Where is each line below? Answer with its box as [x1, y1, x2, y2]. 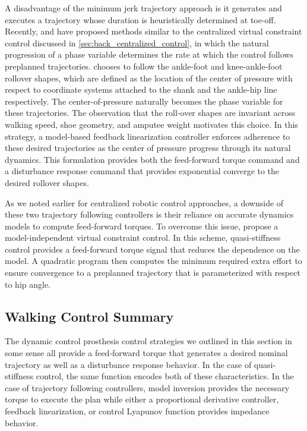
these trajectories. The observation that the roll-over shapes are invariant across [5, 106, 296, 119]
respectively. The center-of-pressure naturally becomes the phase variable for [5, 95, 283, 107]
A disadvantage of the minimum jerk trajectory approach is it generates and [5, 2, 282, 14]
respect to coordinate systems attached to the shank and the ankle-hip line [5, 83, 277, 96]
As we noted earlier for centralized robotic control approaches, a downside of [5, 196, 284, 209]
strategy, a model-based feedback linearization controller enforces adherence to [5, 130, 290, 142]
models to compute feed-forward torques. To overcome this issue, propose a [5, 219, 278, 232]
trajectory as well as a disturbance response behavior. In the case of [5, 358, 252, 370]
